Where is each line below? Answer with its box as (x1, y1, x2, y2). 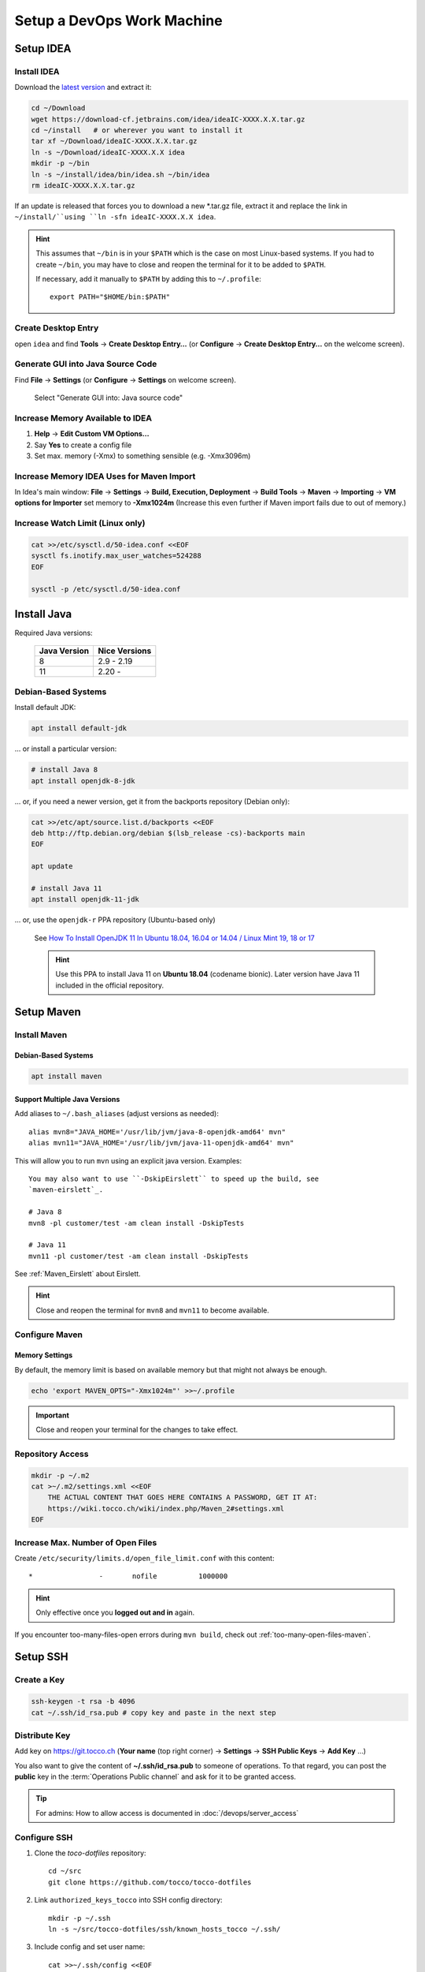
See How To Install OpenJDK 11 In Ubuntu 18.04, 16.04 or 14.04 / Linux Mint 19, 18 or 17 (34, 933, 315, 943)
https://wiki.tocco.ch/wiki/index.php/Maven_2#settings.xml (47, 1503, 285, 1513)
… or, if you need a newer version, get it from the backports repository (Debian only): (14, 797, 290, 806)
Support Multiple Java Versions (14, 1094, 120, 1104)
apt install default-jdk (31, 724, 128, 733)
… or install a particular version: (14, 744, 117, 753)
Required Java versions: (14, 628, 94, 638)
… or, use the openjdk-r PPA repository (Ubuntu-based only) (14, 915, 216, 924)
